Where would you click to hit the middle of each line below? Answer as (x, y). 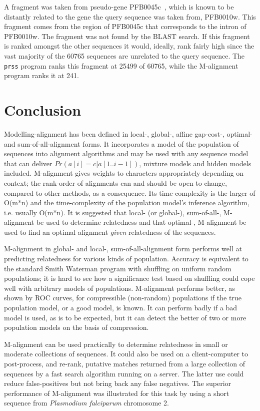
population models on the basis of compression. (76, 327)
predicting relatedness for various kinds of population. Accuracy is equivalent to (126, 259)
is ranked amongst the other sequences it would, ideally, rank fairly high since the (129, 46)
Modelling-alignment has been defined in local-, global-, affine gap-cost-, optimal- (128, 133)
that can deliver (28, 163)
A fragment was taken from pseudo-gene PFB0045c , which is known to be (119, 7)
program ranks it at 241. (41, 75)
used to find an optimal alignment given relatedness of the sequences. (110, 232)
